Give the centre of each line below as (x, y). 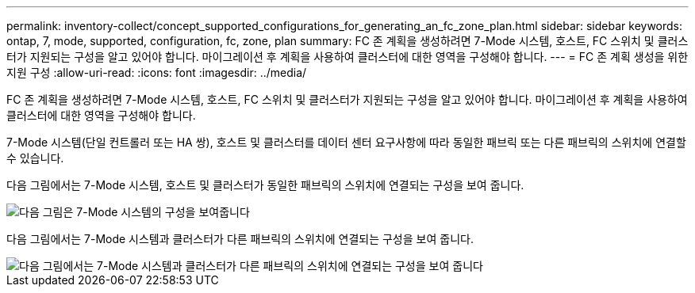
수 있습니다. (35, 158)
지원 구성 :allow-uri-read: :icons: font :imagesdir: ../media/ (157, 72)
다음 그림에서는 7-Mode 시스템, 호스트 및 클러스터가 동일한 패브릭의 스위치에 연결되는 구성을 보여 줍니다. (265, 185)
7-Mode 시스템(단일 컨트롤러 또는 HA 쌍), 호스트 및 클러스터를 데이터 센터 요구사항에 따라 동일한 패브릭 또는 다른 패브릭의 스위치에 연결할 (346, 142)
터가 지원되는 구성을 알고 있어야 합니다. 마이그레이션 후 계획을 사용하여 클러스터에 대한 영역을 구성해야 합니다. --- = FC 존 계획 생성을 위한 (347, 57)
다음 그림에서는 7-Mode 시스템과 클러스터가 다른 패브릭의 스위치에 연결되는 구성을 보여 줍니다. (240, 239)
